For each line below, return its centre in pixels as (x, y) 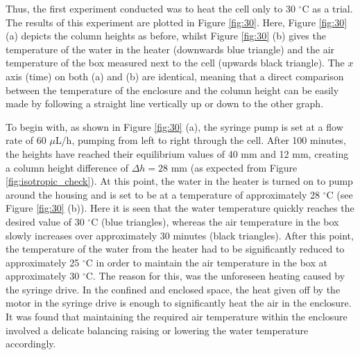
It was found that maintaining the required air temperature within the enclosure (177, 317)
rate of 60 (26, 140)
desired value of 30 (45, 221)
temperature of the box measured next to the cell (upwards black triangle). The (175, 63)
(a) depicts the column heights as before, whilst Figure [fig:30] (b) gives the (166, 36)
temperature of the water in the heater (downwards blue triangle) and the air (170, 49)
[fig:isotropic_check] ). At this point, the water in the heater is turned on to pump (179, 181)
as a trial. (333, 8)
